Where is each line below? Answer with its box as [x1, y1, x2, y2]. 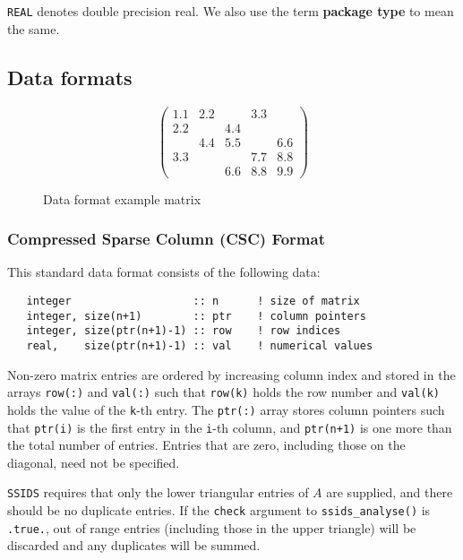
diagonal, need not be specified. [7, 452, 180, 471]
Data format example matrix [43, 189, 201, 208]
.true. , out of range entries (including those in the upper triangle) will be [7, 518, 416, 537]
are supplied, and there [326, 483, 453, 502]
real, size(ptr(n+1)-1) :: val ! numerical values [26, 340, 373, 353]
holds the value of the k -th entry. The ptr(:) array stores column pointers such [7, 400, 445, 418]
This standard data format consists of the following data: [7, 263, 321, 281]
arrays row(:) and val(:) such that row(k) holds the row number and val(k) [7, 383, 440, 401]
